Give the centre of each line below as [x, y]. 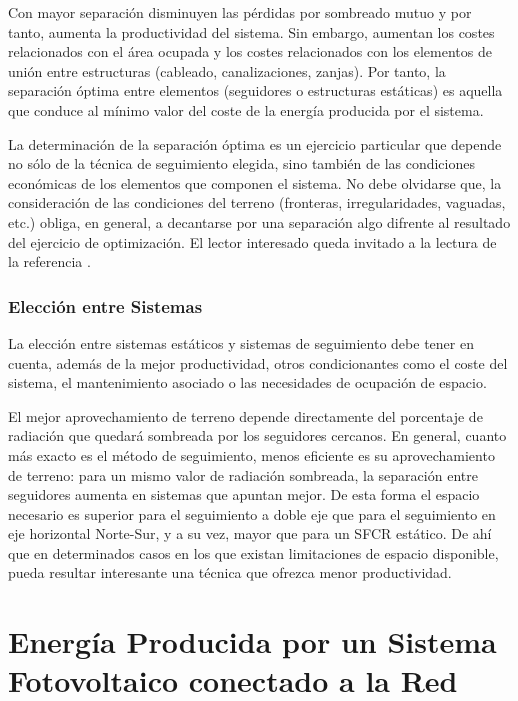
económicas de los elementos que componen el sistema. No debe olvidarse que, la [255, 182]
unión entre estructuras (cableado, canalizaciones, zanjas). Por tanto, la [227, 70]
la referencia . [49, 261]
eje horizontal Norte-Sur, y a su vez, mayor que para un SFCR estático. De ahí [250, 533]
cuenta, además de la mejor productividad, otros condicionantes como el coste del [258, 362]
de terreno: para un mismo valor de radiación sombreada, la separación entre [243, 474]
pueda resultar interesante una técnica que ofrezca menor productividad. [230, 572]
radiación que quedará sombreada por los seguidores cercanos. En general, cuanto [257, 435]
